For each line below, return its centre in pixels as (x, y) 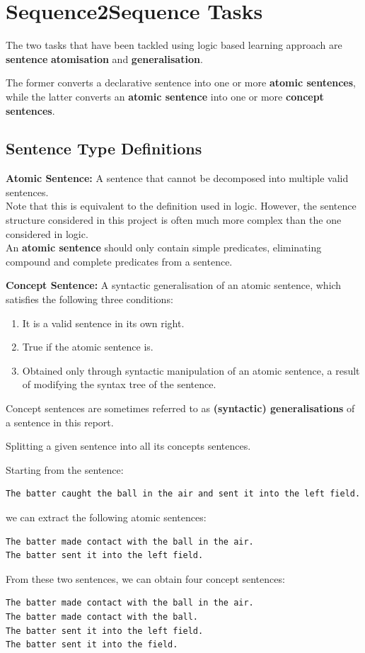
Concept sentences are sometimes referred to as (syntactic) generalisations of (180, 408)
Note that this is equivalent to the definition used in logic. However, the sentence (181, 206)
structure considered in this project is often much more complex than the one (174, 220)
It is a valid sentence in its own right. (103, 323)
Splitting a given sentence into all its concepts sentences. (128, 446)
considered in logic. (47, 233)
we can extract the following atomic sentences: (106, 517)
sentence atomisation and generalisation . (104, 58)
